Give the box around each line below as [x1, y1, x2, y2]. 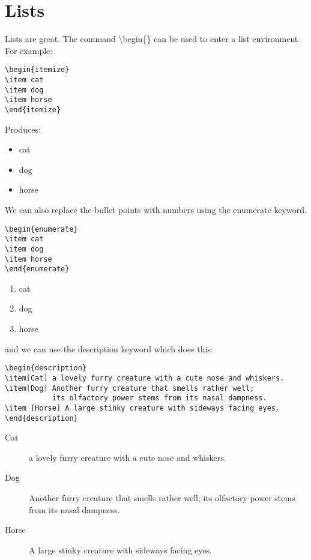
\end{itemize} [5, 105, 61, 114]
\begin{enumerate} [5, 224, 78, 233]
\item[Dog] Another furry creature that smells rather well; [5, 384, 255, 393]
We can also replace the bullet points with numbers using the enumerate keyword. [5, 203, 307, 215]
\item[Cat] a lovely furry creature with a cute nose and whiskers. [5, 373, 285, 382]
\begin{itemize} [5, 65, 70, 74]
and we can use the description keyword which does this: [5, 342, 213, 355]
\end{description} [5, 414, 78, 423]
